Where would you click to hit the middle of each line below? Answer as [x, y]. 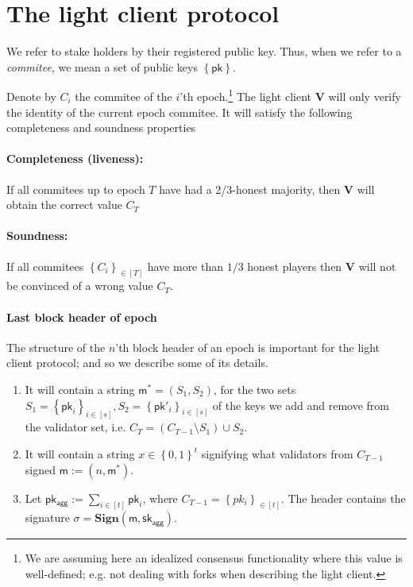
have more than [185, 266]
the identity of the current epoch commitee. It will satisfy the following [179, 112]
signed [40, 469]
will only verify [365, 96]
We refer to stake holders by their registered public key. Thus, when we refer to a [204, 51]
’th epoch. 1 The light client [245, 95]
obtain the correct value [64, 205]
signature [47, 517]
